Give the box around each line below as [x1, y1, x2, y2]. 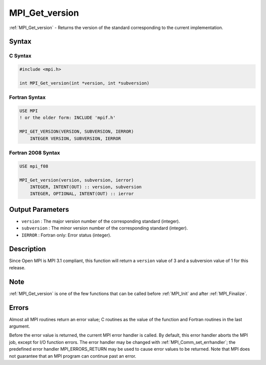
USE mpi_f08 [19, 163, 49, 169]
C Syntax [9, 52, 32, 59]
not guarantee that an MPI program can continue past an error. [9, 353, 136, 359]
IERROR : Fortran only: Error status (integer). [21, 232, 112, 238]
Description [9, 245, 46, 253]
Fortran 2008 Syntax [9, 149, 60, 156]
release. [9, 265, 26, 270]
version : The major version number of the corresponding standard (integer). [21, 218, 180, 224]
